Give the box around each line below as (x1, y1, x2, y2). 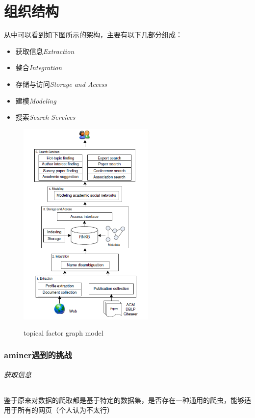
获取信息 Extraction (15, 46, 75, 56)
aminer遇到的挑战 (4, 348, 72, 361)
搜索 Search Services (15, 112, 76, 122)
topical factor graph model (24, 328, 103, 338)
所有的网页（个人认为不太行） (17, 405, 114, 415)
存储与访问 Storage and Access (15, 78, 107, 89)
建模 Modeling (15, 95, 56, 105)
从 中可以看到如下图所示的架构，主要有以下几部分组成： (4, 29, 182, 40)
